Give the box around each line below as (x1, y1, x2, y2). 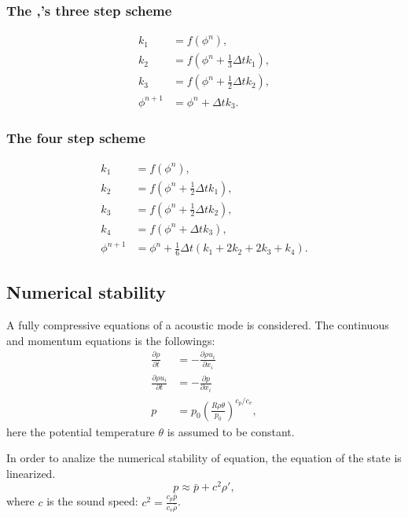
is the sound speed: (46, 493, 138, 509)
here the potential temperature (6, 423, 155, 439)
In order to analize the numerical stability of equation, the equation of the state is (6, 450, 402, 466)
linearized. (6, 465, 56, 481)
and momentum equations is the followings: (6, 332, 215, 348)
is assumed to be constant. (167, 423, 295, 439)
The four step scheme (6, 128, 145, 148)
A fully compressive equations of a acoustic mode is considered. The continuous (6, 317, 389, 333)
